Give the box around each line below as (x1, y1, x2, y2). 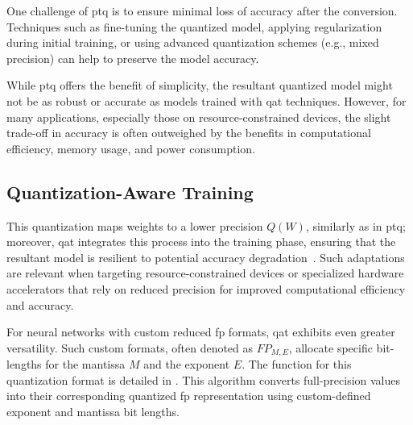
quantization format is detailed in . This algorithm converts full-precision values (6, 371, 401, 388)
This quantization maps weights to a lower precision (6, 217, 263, 234)
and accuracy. (6, 296, 74, 313)
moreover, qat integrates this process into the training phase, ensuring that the (6, 233, 396, 250)
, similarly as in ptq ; (305, 217, 406, 234)
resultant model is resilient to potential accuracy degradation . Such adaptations (6, 248, 405, 265)
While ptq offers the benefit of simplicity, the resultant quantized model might (6, 77, 393, 94)
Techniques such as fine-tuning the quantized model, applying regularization (6, 18, 382, 35)
